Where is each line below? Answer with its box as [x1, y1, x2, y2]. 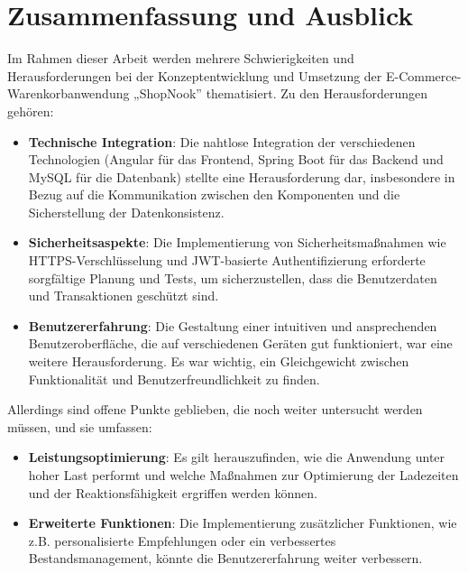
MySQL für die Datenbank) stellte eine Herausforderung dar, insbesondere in [28, 167, 455, 186]
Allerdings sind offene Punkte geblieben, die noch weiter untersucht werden [7, 400, 423, 419]
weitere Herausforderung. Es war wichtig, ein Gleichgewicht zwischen [28, 352, 409, 371]
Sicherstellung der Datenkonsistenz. [28, 202, 225, 221]
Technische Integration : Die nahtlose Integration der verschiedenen [28, 132, 416, 151]
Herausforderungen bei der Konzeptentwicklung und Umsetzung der [7, 66, 382, 85]
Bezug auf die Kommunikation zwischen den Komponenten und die [28, 185, 400, 204]
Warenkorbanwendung [7, 84, 130, 103]
